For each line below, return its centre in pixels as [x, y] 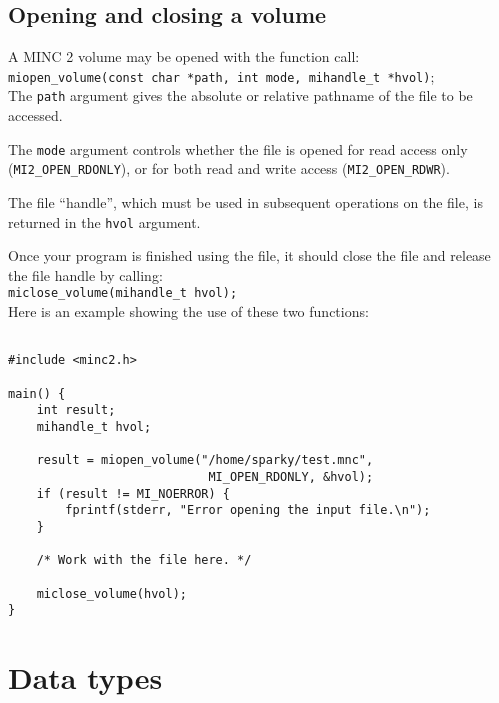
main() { [37, 393]
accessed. [35, 115]
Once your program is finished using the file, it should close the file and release [249, 255]
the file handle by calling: [85, 274]
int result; [76, 410]
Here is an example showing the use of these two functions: [188, 311]
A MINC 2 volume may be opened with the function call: [184, 56]
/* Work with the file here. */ [144, 560]
